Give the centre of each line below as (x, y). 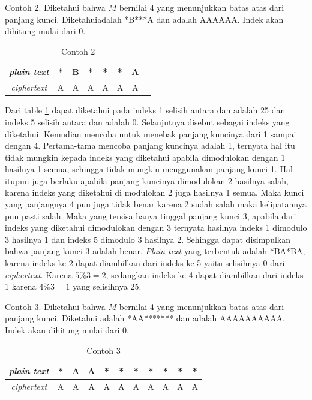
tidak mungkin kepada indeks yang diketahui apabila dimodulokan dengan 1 (145, 157)
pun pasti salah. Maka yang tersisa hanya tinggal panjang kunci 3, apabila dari (151, 216)
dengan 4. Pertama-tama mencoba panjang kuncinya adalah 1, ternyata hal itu (150, 145)
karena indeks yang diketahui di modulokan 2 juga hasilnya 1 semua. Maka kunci (154, 192)
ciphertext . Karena (39, 274)
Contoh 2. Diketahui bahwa (55, 7)
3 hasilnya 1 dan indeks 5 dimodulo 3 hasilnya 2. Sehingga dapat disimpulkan (148, 239)
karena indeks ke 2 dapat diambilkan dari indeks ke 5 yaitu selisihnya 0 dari (145, 263)
